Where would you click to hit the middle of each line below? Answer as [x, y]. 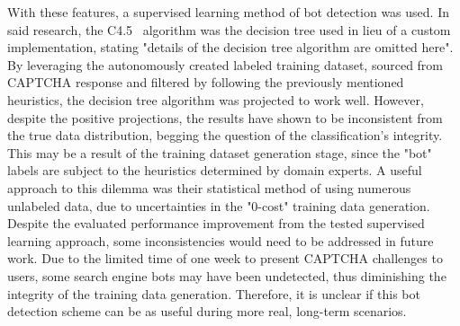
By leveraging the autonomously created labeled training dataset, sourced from [225, 64]
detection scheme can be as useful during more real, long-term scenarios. [207, 311]
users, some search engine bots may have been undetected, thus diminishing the [227, 275]
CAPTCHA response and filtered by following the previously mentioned [206, 82]
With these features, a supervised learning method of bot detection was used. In [228, 12]
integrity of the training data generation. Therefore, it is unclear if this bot [214, 293]
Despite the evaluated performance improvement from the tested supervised [216, 223]
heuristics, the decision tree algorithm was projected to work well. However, [216, 99]
